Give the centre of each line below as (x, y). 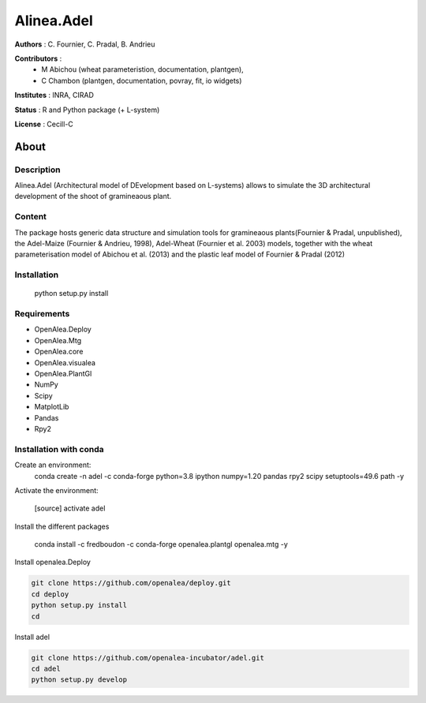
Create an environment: (53, 465)
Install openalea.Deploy (52, 562)
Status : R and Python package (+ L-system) (87, 110)
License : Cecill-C (44, 124)
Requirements (42, 314)
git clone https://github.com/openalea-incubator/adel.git (148, 658)
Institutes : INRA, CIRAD (54, 95)
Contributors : (38, 58)
